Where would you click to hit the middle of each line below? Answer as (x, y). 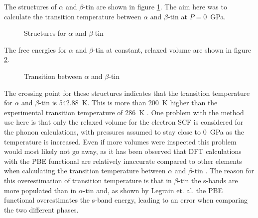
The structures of (30, 6)
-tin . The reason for (223, 171)
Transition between (53, 76)
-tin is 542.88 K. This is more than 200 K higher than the (128, 103)
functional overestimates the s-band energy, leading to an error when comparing (126, 200)
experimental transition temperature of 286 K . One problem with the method (124, 112)
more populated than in (40, 190)
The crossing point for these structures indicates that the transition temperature (127, 93)
